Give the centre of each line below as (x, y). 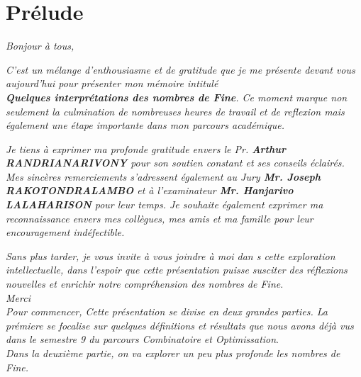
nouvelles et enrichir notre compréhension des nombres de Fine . (145, 284)
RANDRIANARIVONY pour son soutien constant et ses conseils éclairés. (175, 163)
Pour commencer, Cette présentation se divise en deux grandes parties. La (167, 311)
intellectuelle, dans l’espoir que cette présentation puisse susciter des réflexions (177, 270)
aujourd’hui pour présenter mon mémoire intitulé (112, 83)
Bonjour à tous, (40, 46)
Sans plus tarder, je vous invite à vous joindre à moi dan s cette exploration (171, 255)
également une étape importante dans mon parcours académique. (145, 125)
